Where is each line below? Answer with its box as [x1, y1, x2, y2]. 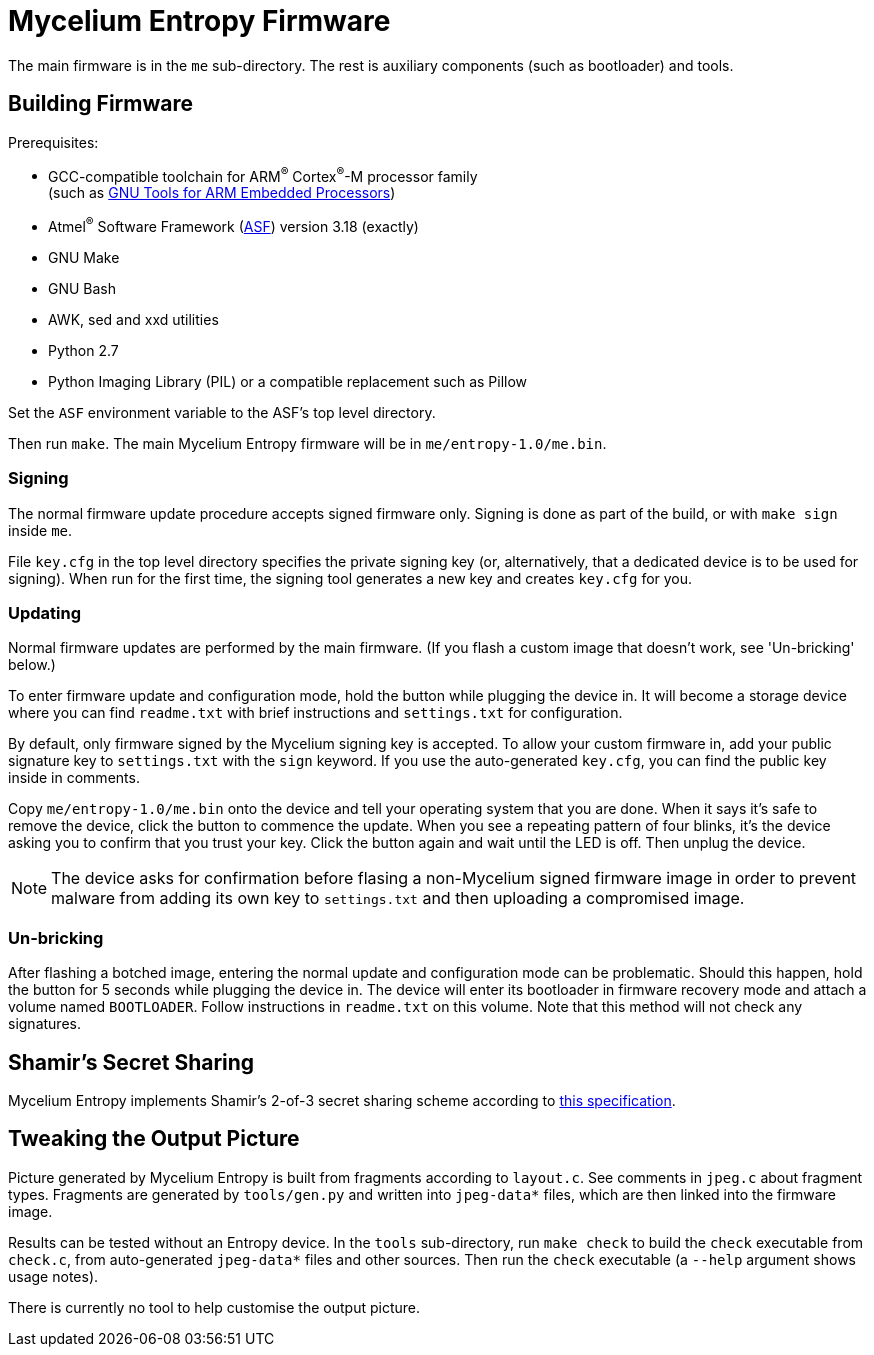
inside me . [8, 521, 73, 539]
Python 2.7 [48, 341, 119, 359]
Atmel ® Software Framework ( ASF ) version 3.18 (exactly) [48, 215, 419, 235]
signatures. [8, 1015, 81, 1033]
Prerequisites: [8, 133, 99, 151]
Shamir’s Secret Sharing [8, 1049, 255, 1075]
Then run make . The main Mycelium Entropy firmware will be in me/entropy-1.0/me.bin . [8, 434, 607, 452]
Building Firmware [8, 91, 194, 117]
